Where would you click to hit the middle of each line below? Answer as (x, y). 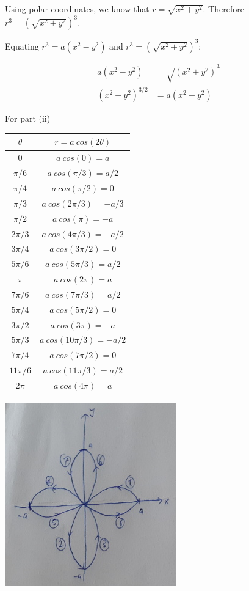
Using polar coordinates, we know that (77, 9)
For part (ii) (28, 118)
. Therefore (223, 9)
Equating (22, 46)
